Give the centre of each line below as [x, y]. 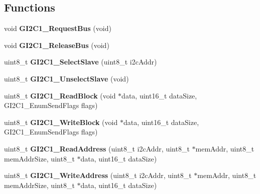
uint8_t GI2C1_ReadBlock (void [60, 95]
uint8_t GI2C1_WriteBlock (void [61, 122]
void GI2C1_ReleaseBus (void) [57, 45]
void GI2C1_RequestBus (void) [58, 28]
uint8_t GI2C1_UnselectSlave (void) [67, 78]
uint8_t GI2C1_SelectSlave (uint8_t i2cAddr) [81, 62]
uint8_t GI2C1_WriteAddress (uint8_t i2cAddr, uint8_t [98, 175]
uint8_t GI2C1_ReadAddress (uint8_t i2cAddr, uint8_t [97, 148]
